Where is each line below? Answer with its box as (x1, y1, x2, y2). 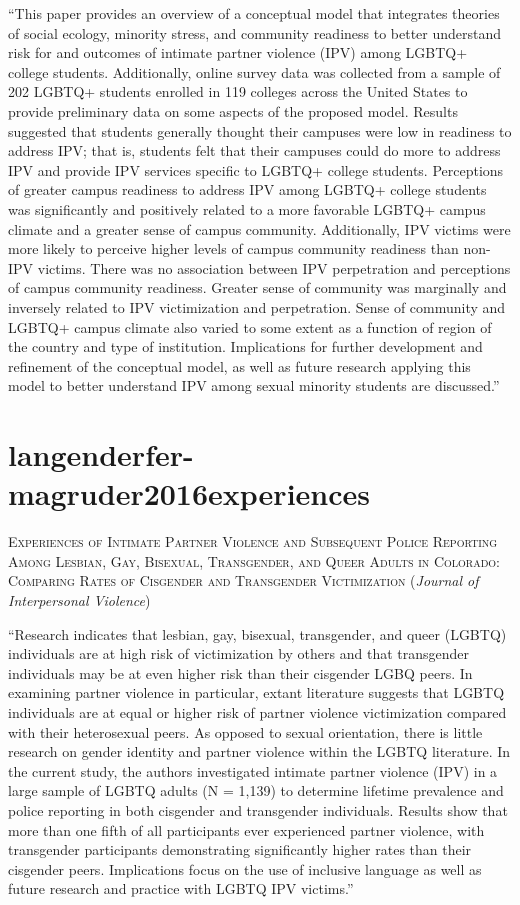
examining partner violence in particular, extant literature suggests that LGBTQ (8, 682, 505, 703)
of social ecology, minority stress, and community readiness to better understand (8, 22, 502, 43)
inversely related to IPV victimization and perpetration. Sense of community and (8, 296, 506, 317)
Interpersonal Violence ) (8, 589, 151, 610)
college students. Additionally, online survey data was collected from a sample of (8, 61, 501, 82)
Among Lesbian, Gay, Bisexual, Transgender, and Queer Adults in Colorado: (8, 550, 500, 571)
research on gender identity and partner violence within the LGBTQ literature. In (8, 741, 511, 762)
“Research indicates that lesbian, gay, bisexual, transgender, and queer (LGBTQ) (8, 623, 507, 644)
